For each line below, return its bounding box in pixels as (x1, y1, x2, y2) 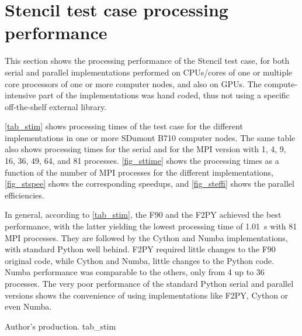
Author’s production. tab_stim (5, 320, 116, 332)
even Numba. (5, 300, 52, 313)
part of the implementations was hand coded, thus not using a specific (39, 89, 290, 101)
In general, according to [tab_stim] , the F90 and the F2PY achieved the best (5, 208, 282, 221)
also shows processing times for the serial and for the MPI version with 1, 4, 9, (5, 143, 286, 155)
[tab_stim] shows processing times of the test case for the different (5, 120, 243, 132)
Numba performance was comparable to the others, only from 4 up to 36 (5, 266, 265, 278)
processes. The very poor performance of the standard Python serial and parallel (5, 277, 294, 289)
